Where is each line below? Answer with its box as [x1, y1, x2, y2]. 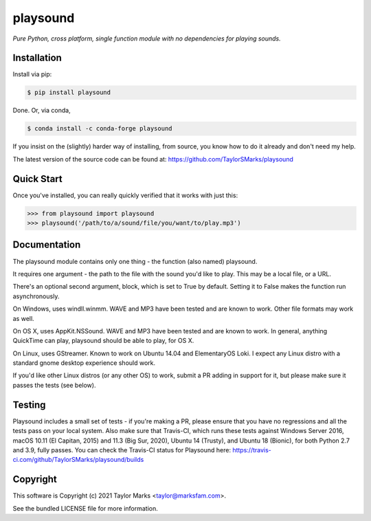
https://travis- [232, 445, 271, 454]
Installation [12, 52, 62, 64]
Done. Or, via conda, [12, 107, 71, 115]
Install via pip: [12, 70, 52, 78]
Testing [12, 399, 46, 410]
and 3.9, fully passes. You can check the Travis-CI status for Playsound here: [12, 445, 232, 454]
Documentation [12, 239, 81, 251]
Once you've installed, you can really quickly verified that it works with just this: [12, 191, 238, 199]
